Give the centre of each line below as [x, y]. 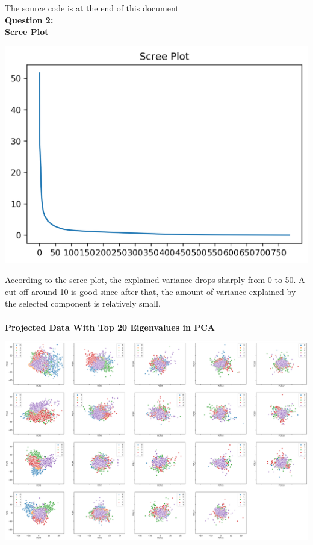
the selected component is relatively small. [83, 303]
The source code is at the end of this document [92, 8]
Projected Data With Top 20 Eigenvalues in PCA [110, 327]
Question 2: [29, 20]
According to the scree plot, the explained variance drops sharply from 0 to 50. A [155, 280]
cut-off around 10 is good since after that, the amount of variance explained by [150, 291]
